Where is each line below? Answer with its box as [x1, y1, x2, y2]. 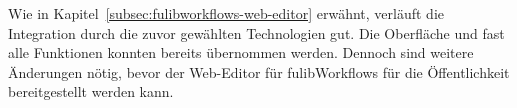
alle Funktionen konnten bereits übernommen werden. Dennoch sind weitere [8, 42, 474, 63]
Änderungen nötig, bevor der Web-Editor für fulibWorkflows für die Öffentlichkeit [8, 61, 510, 82]
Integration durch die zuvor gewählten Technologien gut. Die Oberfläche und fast [8, 22, 505, 43]
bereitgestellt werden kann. [8, 81, 174, 102]
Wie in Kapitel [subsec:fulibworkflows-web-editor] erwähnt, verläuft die [8, 3, 444, 23]
